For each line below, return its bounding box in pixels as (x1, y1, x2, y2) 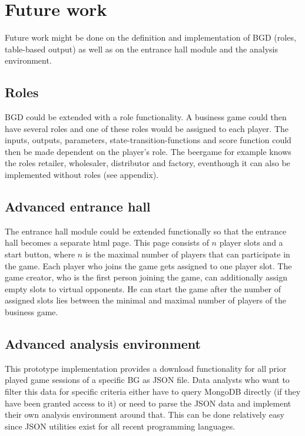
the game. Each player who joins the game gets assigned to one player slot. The (5, 259, 292, 272)
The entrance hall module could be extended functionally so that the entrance (5, 224, 287, 237)
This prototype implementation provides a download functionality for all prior (5, 362, 287, 374)
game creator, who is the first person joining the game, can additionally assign (5, 271, 288, 283)
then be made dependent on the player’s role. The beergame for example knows (5, 145, 291, 157)
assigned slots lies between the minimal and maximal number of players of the (5, 294, 287, 306)
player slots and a (219, 236, 283, 249)
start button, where (5, 248, 75, 260)
